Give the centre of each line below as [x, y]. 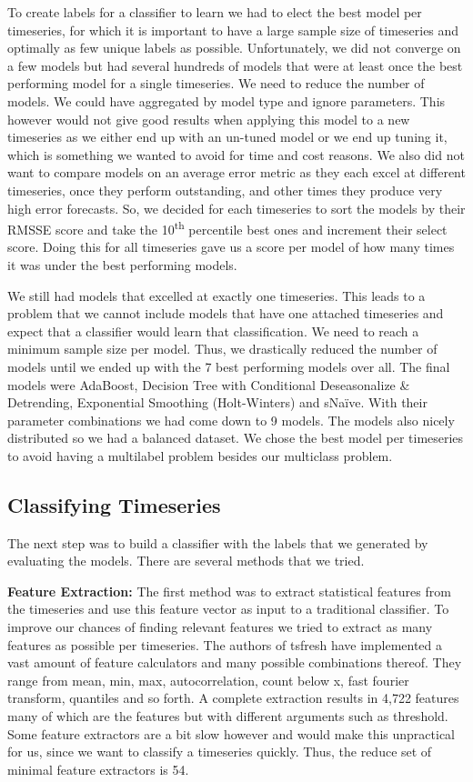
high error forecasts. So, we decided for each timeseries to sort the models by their [236, 208]
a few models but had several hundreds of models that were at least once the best [235, 65]
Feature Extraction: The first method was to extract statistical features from [229, 591]
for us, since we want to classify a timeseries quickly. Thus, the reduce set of [220, 752]
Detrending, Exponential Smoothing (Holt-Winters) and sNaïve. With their [217, 402]
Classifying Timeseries [114, 504]
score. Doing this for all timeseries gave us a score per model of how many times [231, 247]
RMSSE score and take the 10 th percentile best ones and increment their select [227, 228]
